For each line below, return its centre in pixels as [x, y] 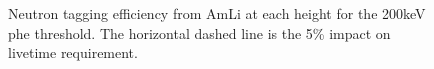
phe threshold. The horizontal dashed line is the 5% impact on [199, 32]
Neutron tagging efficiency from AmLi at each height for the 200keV [217, 13]
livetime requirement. [73, 52]
